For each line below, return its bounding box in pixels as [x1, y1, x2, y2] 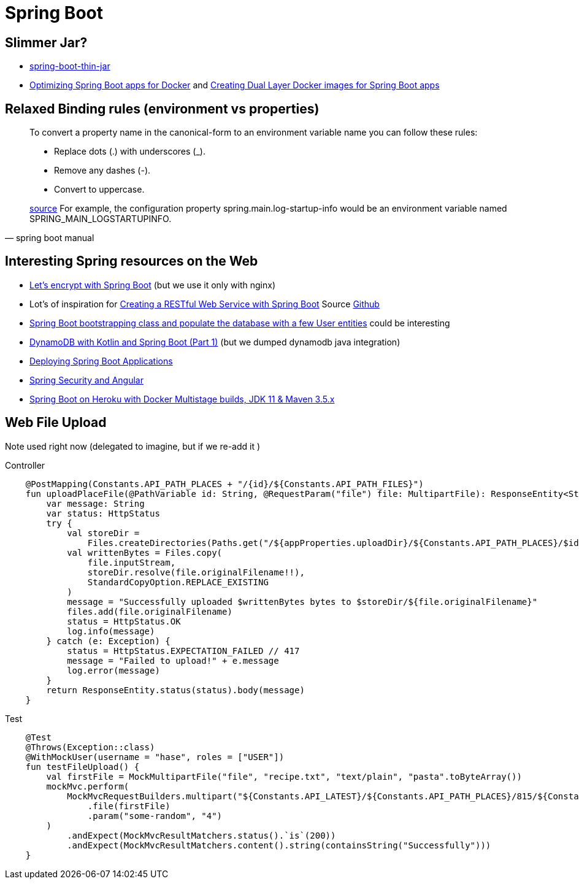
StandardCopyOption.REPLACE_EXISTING [87, 577, 269, 587]
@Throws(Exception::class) [25, 742, 155, 752]
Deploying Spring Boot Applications [29, 355, 173, 366]
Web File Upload [5, 415, 107, 431]
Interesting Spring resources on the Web [5, 253, 258, 269]
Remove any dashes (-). [54, 165, 151, 176]
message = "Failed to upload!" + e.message [67, 655, 279, 666]
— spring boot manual [5, 233, 94, 244]
